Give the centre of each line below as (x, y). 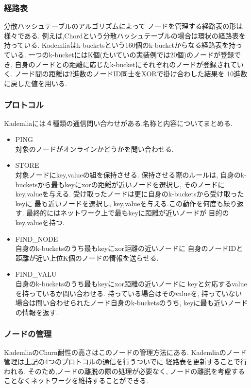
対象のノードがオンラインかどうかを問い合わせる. (94, 149)
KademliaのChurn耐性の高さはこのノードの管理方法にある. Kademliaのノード (125, 352)
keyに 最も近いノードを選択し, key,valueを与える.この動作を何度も (119, 203)
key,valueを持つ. (40, 222)
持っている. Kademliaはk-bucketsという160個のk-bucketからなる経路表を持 (120, 45)
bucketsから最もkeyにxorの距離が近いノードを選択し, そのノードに (120, 184)
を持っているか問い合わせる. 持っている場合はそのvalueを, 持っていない (129, 293)
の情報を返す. (37, 312)
